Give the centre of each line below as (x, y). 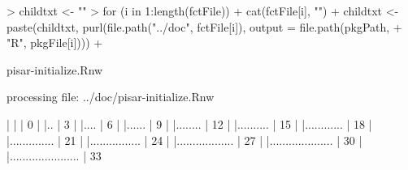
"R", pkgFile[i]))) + (55, 42)
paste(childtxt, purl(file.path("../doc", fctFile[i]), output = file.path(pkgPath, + (204, 26)
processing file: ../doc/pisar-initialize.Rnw (111, 97)
